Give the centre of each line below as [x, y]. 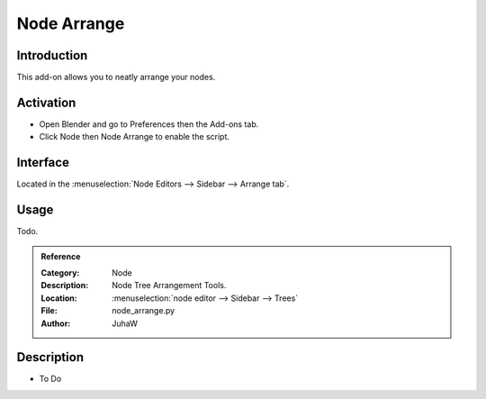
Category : [60, 272]
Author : [56, 323]
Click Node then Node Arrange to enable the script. [134, 137]
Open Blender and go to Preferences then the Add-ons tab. [149, 124]
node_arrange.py [144, 311]
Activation [46, 102]
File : [49, 311]
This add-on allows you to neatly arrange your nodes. [116, 77]
